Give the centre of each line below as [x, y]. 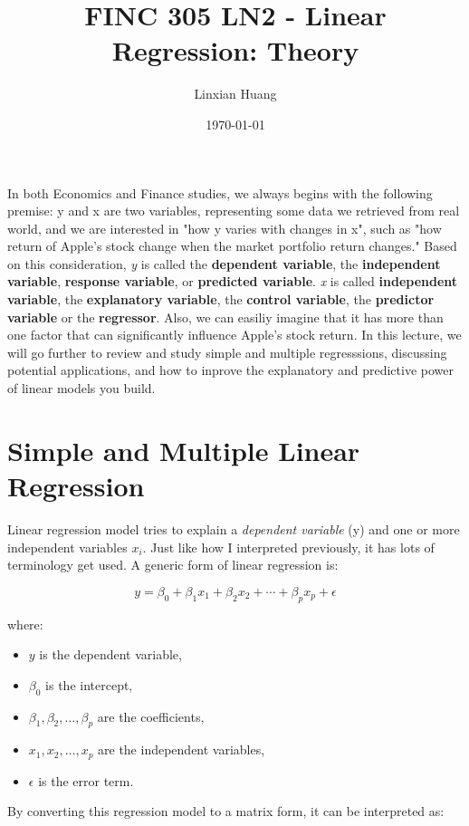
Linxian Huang [235, 94]
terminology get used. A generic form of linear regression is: [173, 565]
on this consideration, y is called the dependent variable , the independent [224, 263]
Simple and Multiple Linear [184, 450]
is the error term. [86, 780]
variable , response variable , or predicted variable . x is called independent [233, 281]
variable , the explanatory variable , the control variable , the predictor [221, 299]
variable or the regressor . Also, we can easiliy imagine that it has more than [225, 317]
